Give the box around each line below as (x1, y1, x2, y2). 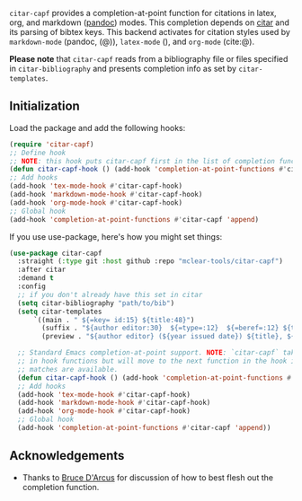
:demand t (17, 274, 54, 283)
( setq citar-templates (17, 307, 102, 316)
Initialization (9, 99, 81, 114)
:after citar (17, 265, 67, 275)
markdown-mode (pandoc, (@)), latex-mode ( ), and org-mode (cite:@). (9, 36, 254, 47)
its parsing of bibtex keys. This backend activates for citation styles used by (9, 27, 290, 37)
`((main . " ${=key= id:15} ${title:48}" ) (32, 315, 195, 324)
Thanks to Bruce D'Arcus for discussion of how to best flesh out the (22, 471, 274, 483)
